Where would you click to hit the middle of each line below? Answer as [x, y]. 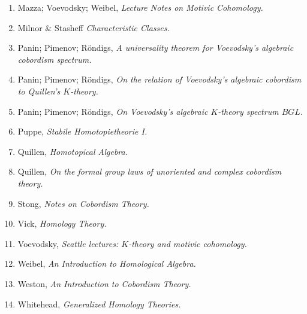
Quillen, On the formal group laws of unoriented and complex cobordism [150, 171]
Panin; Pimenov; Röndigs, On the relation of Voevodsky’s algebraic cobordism [159, 79]
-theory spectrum [248, 111]
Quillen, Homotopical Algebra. [73, 151]
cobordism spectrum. [55, 59]
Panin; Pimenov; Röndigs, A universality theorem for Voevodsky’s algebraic [156, 48]
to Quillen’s [39, 91]
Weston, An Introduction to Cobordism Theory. [104, 283]
